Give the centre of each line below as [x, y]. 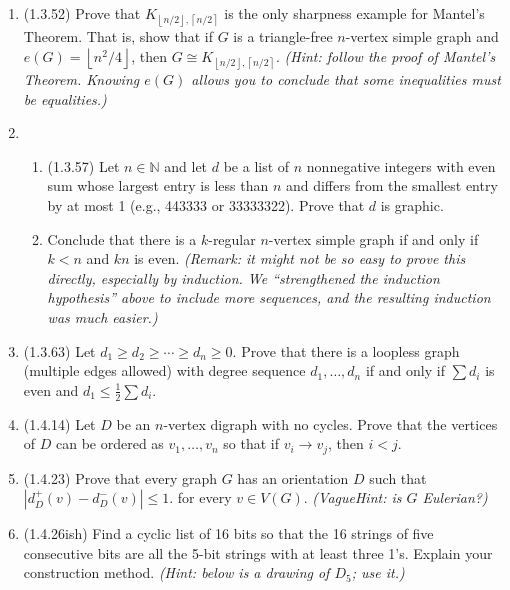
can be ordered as [110, 443]
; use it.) [378, 572]
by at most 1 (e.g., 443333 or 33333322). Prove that [206, 204]
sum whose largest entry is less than [158, 185]
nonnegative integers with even [401, 165]
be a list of [256, 165]
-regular [232, 238]
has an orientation [293, 477]
